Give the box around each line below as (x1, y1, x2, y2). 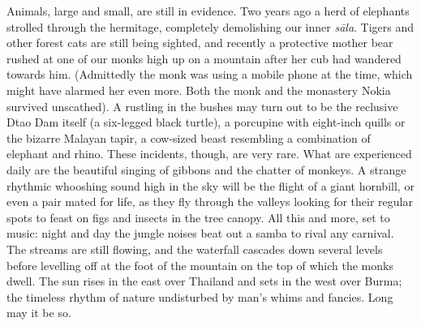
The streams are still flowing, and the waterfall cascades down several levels (6, 240, 383, 257)
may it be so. (6, 304, 71, 321)
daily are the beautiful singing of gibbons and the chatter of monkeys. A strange (6, 161, 406, 178)
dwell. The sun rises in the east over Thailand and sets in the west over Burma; (6, 272, 402, 290)
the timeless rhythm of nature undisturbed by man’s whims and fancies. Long (6, 288, 393, 305)
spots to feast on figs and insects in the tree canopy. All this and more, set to (6, 208, 390, 225)
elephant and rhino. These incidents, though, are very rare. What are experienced (6, 145, 412, 162)
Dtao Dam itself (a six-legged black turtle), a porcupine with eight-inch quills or (6, 114, 406, 131)
